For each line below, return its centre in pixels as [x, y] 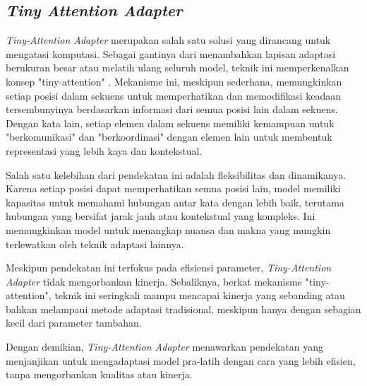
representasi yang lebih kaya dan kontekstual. [104, 150]
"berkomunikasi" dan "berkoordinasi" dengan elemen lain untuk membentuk [169, 137]
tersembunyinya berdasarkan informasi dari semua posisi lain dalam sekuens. [172, 109]
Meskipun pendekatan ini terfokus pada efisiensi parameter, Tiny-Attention [169, 268]
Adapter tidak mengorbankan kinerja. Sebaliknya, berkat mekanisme [154, 281]
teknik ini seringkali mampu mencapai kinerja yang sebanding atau [200, 295]
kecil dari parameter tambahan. [74, 323]
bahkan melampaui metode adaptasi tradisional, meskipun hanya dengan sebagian [183, 309]
